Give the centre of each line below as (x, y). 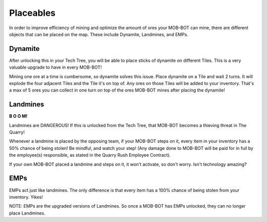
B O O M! (18, 116)
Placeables (32, 13)
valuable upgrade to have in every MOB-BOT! (55, 67)
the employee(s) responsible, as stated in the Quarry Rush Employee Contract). (90, 155)
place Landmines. (27, 213)
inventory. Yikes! (26, 197)
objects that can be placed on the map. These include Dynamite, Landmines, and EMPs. (99, 34)
